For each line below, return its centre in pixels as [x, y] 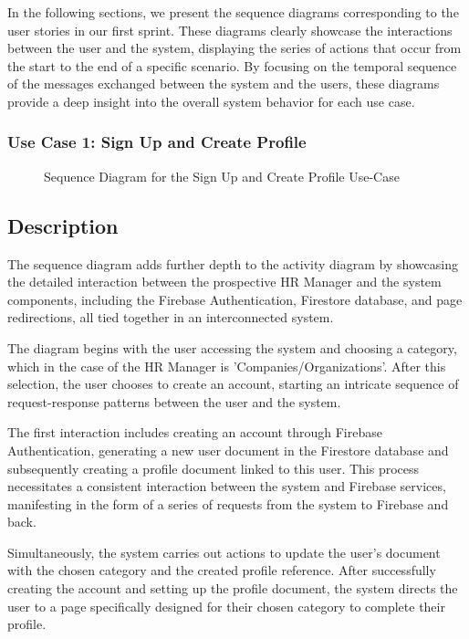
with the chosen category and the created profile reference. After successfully [222, 570]
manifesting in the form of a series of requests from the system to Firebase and [228, 503]
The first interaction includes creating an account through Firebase [195, 432]
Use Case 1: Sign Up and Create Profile [157, 142]
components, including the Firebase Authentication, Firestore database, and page [235, 299]
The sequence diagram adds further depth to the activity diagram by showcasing [233, 263]
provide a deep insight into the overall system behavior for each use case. [211, 101]
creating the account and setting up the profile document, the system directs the [233, 588]
